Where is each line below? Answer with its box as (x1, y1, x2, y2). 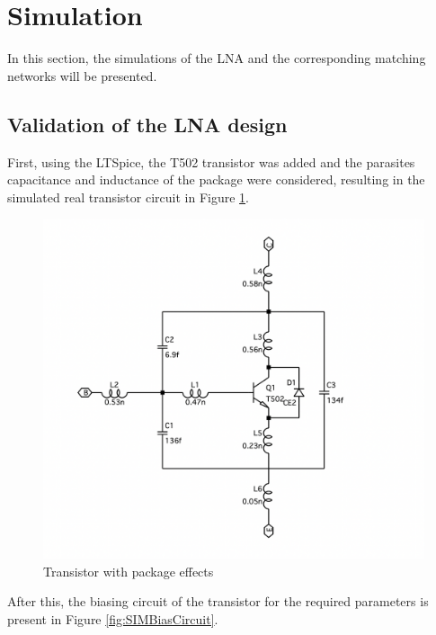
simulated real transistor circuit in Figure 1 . (7, 187, 249, 206)
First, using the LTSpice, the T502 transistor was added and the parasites (7, 152, 415, 171)
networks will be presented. (7, 66, 157, 85)
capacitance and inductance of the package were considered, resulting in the (7, 170, 425, 189)
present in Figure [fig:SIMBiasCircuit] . (7, 609, 218, 628)
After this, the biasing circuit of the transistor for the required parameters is (7, 592, 429, 611)
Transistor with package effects (43, 561, 214, 580)
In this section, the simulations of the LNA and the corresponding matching (7, 49, 426, 67)
